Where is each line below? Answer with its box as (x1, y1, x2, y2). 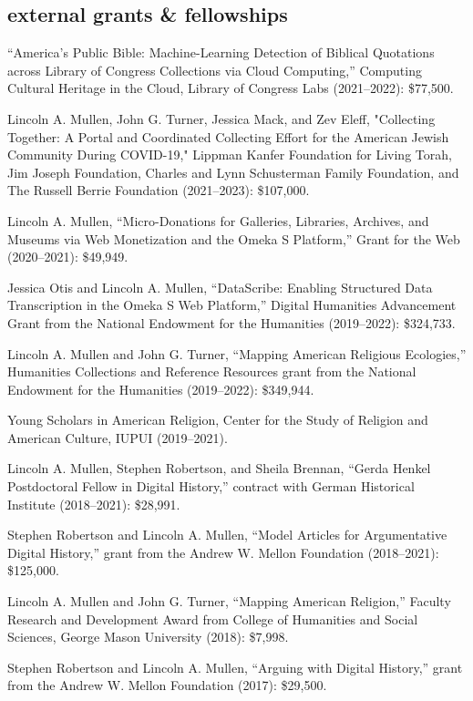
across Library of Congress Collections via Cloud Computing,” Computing (7, 60, 422, 79)
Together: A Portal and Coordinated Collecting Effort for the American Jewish (7, 127, 449, 146)
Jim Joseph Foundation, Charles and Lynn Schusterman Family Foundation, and (7, 162, 459, 181)
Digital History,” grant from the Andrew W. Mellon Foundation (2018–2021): (7, 542, 439, 562)
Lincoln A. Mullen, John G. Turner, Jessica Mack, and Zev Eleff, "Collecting (7, 108, 436, 128)
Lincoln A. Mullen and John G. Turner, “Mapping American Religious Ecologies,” (7, 344, 467, 363)
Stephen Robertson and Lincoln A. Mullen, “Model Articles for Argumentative (7, 525, 447, 544)
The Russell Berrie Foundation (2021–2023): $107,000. (7, 180, 310, 200)
